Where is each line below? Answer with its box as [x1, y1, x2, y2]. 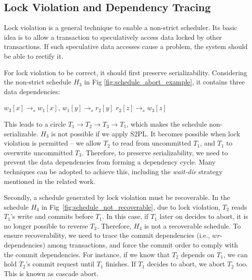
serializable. [4, 128, 38, 138]
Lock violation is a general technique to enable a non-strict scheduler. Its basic [4, 22, 237, 33]
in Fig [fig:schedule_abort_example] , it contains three [84, 77, 245, 87]
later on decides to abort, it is [159, 211, 248, 221]
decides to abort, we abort [147, 259, 225, 269]
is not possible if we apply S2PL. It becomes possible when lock [51, 128, 240, 138]
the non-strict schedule [4, 77, 72, 87]
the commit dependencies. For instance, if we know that [4, 249, 170, 259]
